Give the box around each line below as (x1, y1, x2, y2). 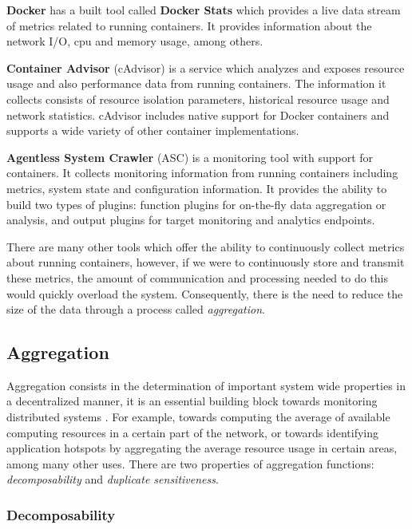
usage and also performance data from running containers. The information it (6, 75, 386, 92)
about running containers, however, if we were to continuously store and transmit (6, 254, 405, 270)
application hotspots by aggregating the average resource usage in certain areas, (6, 440, 398, 456)
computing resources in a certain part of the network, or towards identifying (6, 424, 379, 440)
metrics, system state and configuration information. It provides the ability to (6, 180, 387, 196)
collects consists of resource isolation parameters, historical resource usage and (6, 90, 390, 107)
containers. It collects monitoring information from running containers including (6, 164, 398, 181)
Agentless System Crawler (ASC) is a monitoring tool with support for (6, 148, 374, 165)
